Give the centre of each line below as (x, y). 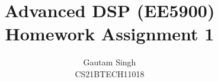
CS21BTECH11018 (110, 73)
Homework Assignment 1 (110, 34)
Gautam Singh (110, 62)
